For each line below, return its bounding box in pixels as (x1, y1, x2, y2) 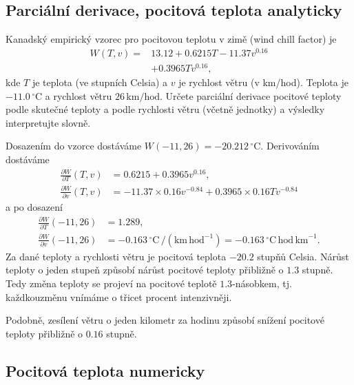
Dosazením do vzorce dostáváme (6, 138, 142, 153)
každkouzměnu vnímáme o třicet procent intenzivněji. (6, 289, 232, 304)
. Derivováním (260, 138, 320, 153)
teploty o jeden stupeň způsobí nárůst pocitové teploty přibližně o (6, 262, 284, 277)
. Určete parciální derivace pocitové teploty (159, 88, 342, 103)
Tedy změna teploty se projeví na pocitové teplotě (6, 275, 217, 290)
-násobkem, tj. (232, 275, 292, 290)
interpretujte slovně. (6, 115, 91, 129)
